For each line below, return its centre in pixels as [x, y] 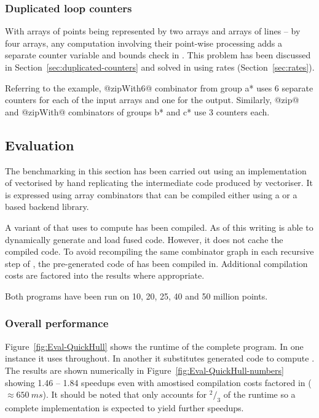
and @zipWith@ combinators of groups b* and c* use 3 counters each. [137, 111]
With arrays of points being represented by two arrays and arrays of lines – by [153, 31]
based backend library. [47, 207]
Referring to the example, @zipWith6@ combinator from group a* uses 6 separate [159, 87]
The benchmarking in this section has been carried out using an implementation [156, 170]
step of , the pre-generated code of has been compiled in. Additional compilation [156, 263]
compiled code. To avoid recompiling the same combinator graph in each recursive [159, 251]
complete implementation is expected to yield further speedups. [124, 407]
